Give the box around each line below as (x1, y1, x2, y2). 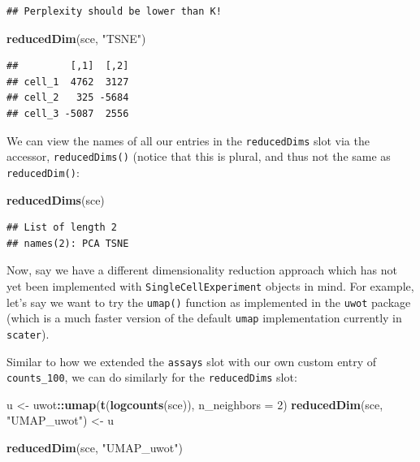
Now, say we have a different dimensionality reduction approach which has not (6, 261, 397, 278)
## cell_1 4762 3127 (6, 76, 129, 88)
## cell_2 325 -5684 (6, 92, 129, 104)
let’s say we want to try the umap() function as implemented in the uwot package (6, 293, 411, 310)
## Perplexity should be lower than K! (6, 6, 222, 17)
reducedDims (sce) (6, 191, 105, 208)
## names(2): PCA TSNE (6, 237, 129, 249)
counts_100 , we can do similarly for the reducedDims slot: (6, 369, 297, 386)
